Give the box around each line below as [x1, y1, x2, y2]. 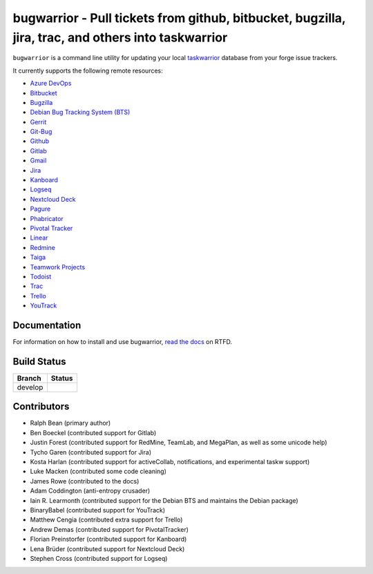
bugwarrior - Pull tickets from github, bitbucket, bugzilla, [12, 10, 346, 26]
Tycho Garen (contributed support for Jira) [30, 448, 152, 456]
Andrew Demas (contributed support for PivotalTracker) [30, 525, 189, 533]
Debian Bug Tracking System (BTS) [30, 108, 131, 117]
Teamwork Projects [30, 262, 86, 271]
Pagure [30, 204, 51, 213]
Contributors [12, 401, 70, 412]
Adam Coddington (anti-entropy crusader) [30, 487, 151, 495]
